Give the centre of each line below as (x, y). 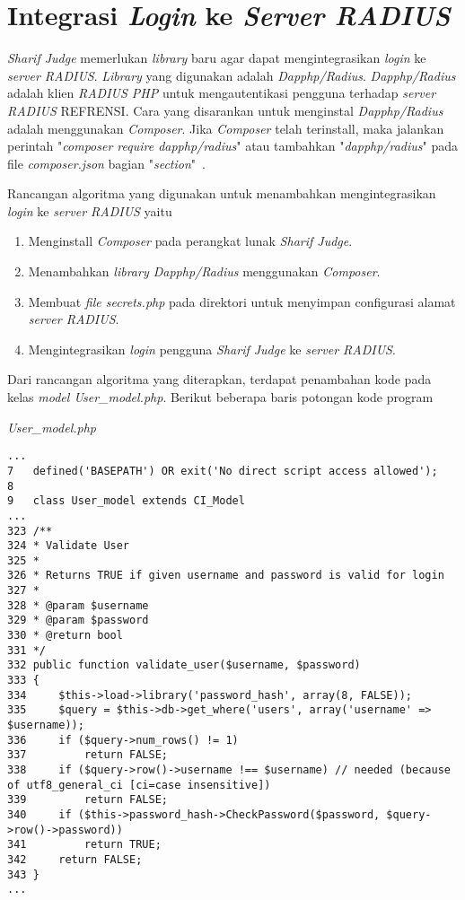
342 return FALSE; (75, 859)
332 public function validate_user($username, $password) (184, 665)
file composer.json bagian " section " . (106, 163)
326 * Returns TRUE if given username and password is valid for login (226, 576)
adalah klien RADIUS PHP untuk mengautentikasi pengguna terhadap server (222, 93)
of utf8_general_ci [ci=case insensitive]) (139, 785)
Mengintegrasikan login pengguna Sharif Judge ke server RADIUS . (212, 349)
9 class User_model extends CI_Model (126, 501)
